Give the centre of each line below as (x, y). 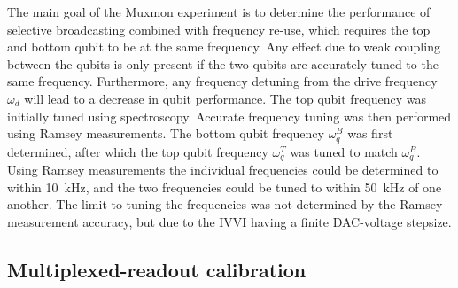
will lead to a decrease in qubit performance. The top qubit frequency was (225, 98)
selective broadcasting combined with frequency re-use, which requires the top (219, 29)
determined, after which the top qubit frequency (138, 151)
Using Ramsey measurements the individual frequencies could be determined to (223, 170)
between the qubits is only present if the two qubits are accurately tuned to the (223, 63)
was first (370, 133)
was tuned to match (344, 151)
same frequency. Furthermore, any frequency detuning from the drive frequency (222, 81)
